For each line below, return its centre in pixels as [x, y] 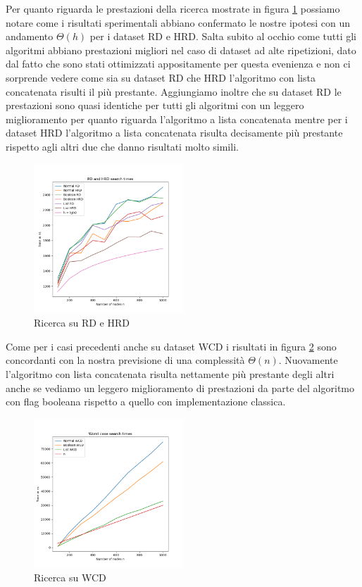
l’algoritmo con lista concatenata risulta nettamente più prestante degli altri [170, 373]
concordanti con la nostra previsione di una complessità [125, 360]
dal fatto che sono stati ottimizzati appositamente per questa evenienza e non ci [178, 64]
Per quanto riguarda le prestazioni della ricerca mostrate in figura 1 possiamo [173, 8]
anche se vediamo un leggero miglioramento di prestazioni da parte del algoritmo [180, 387]
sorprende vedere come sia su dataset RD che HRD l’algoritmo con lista [161, 77]
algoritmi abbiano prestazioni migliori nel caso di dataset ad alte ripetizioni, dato [181, 50]
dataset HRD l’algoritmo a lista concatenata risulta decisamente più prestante [174, 133]
